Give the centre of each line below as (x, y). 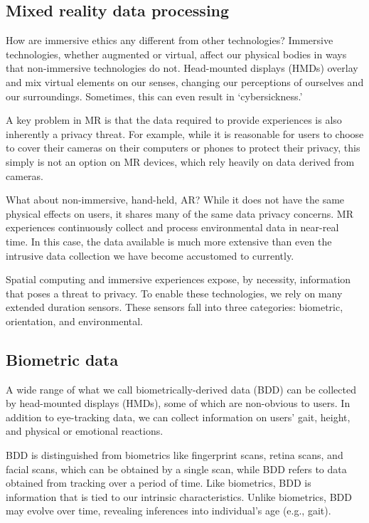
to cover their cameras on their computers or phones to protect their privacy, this (183, 148)
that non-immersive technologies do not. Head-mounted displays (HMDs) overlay (182, 68)
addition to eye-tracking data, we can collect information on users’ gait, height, (178, 417)
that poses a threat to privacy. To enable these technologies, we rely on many (174, 293)
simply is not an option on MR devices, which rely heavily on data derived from (180, 161)
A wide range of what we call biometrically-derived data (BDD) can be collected (181, 389)
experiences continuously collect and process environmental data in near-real (172, 227)
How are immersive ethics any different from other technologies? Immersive (170, 40)
